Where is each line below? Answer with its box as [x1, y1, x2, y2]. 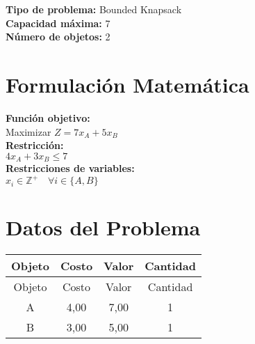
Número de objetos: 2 [6, 29, 110, 44]
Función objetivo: [6, 110, 90, 125]
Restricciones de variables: [6, 161, 135, 175]
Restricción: [6, 138, 64, 153]
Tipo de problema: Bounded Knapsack [6, 2, 182, 16]
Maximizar [6, 124, 51, 139]
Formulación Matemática [6, 70, 249, 98]
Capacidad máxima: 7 [6, 15, 110, 30]
